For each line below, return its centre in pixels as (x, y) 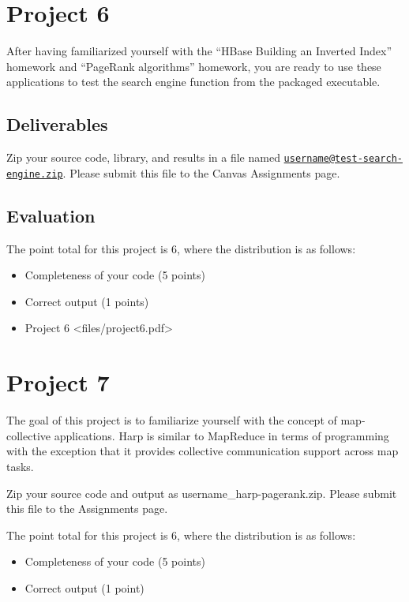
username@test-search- (343, 159)
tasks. (20, 466)
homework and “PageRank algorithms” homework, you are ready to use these (194, 66)
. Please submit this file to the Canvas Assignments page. (201, 172)
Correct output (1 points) (87, 301)
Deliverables (57, 124)
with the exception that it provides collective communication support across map (203, 451)
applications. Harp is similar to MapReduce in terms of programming (221, 435)
